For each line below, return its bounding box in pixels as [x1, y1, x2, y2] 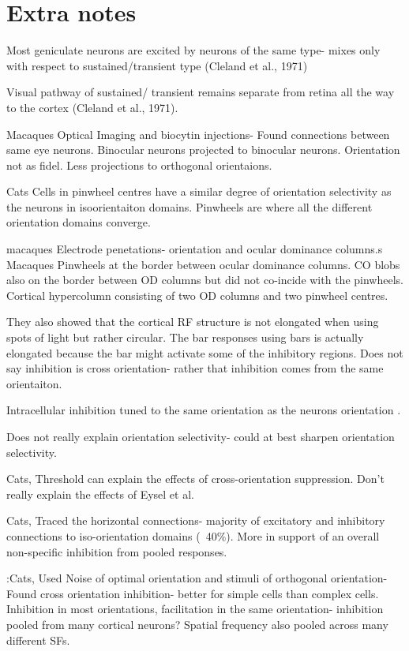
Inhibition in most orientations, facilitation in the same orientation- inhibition [6, 600, 384, 617]
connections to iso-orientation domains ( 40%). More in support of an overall [6, 527, 380, 544]
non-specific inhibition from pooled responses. [6, 543, 227, 559]
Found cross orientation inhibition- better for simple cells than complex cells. [6, 585, 379, 601]
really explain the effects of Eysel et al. [6, 485, 194, 502]
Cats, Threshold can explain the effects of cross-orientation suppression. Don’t [6, 470, 385, 487]
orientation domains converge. [6, 214, 151, 230]
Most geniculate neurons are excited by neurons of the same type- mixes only [6, 42, 381, 58]
